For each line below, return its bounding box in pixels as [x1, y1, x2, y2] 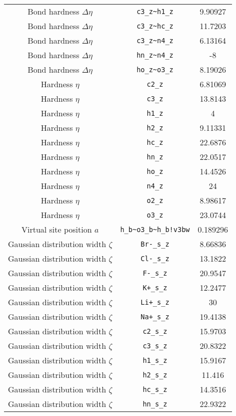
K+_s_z [142, 283, 167, 292]
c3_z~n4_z [136, 36, 173, 45]
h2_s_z [142, 370, 167, 379]
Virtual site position [21, 224, 92, 235]
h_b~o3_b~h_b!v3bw [120, 225, 190, 234]
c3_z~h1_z [136, 7, 173, 16]
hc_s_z [142, 385, 167, 393]
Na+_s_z [140, 312, 169, 321]
